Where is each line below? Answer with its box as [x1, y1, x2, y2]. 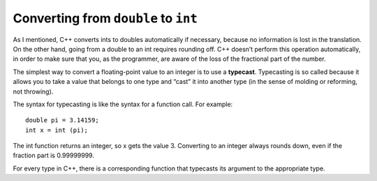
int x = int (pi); [25, 126, 89, 134]
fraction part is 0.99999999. [13, 151, 94, 160]
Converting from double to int [13, 10, 198, 26]
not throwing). [13, 87, 54, 96]
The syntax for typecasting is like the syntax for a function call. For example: [13, 100, 233, 108]
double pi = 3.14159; [25, 116, 99, 124]
